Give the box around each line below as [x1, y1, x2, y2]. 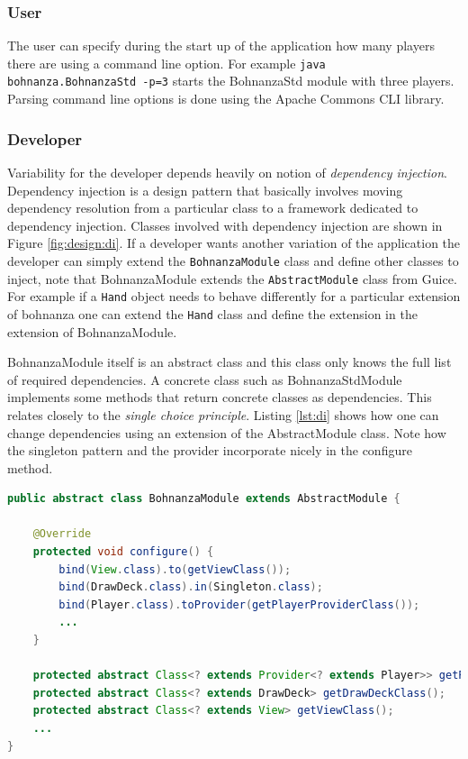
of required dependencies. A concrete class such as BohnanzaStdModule [7, 370, 402, 389]
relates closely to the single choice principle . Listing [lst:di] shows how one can [7, 405, 439, 424]
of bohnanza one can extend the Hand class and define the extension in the [7, 304, 418, 323]
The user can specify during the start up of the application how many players [7, 36, 435, 55]
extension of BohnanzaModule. [7, 322, 177, 341]
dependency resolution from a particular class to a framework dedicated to [7, 198, 418, 217]
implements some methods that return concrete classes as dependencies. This [7, 388, 432, 407]
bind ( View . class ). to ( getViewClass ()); [58, 562, 292, 576]
